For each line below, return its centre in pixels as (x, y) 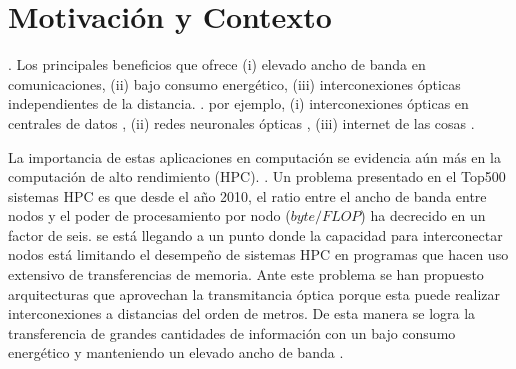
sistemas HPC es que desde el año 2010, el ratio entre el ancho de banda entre (247, 195)
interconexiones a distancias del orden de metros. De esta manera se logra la (242, 313)
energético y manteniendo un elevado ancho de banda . (176, 352)
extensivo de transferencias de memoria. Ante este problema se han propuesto (246, 274)
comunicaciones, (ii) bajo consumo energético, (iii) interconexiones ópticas (234, 83)
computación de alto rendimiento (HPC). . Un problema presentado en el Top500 (257, 176)
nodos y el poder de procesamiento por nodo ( (149, 215)
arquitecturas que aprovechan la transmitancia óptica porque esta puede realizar (254, 293)
